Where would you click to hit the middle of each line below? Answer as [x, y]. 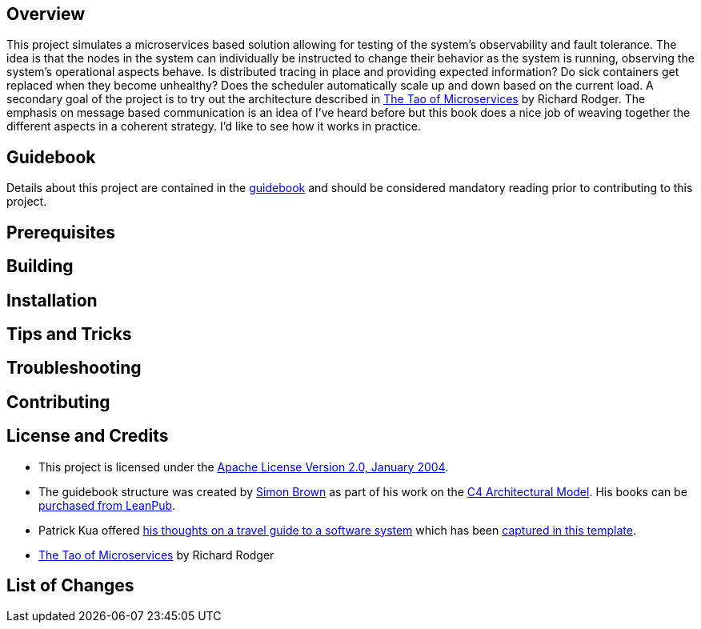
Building [40, 266]
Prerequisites [61, 232]
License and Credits [88, 436]
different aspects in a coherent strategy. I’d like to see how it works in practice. [214, 126]
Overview [46, 14]
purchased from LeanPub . [107, 505]
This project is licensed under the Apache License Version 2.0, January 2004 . [244, 467]
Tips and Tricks [69, 334]
